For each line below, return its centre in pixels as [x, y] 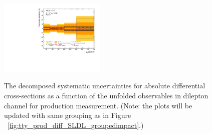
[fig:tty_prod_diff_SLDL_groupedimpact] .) [76, 125]
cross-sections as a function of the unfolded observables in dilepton [106, 96]
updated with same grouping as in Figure [68, 115]
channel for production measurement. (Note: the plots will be [98, 105]
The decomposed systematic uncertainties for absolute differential [105, 86]
